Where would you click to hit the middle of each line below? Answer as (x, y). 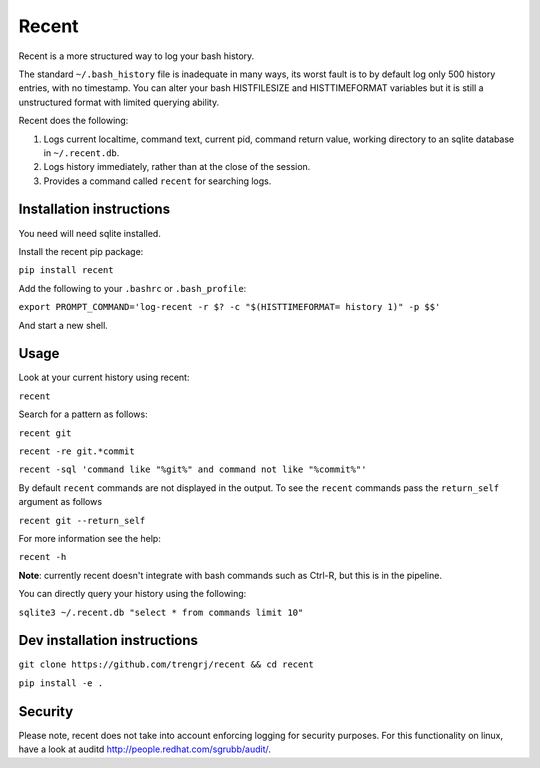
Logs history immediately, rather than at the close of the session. (177, 167)
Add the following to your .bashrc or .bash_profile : (132, 288)
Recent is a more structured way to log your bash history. (136, 56)
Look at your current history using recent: (104, 377)
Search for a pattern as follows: (83, 414)
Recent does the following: (73, 121)
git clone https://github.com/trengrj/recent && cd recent (166, 664)
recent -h (42, 557)
